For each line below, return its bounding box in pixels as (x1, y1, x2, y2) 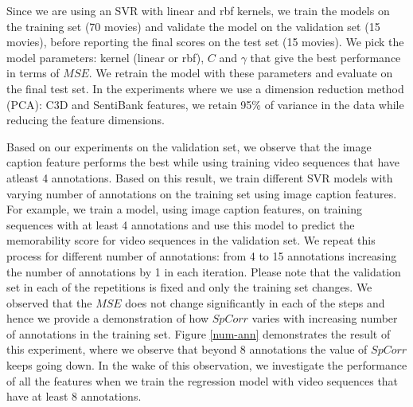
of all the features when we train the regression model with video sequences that (6, 372, 399, 389)
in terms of (6, 65, 60, 81)
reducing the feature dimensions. (6, 112, 165, 128)
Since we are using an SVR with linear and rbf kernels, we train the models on (6, 2, 390, 18)
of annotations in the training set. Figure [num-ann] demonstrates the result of (6, 325, 391, 342)
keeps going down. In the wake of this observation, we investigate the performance (6, 357, 407, 374)
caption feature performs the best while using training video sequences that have (6, 154, 400, 170)
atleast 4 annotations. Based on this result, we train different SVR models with (6, 169, 393, 186)
